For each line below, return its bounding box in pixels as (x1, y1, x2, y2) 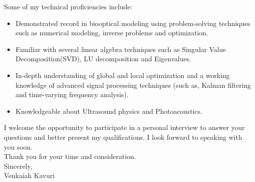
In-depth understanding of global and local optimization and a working (15, 70, 230, 80)
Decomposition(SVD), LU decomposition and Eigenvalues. (15, 53, 192, 64)
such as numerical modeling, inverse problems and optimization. (15, 27, 208, 38)
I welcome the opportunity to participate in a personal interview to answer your (4, 122, 245, 132)
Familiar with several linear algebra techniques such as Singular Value (15, 44, 226, 54)
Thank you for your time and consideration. (4, 151, 136, 161)
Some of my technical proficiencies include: (4, 1, 133, 11)
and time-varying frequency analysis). (15, 89, 129, 100)
